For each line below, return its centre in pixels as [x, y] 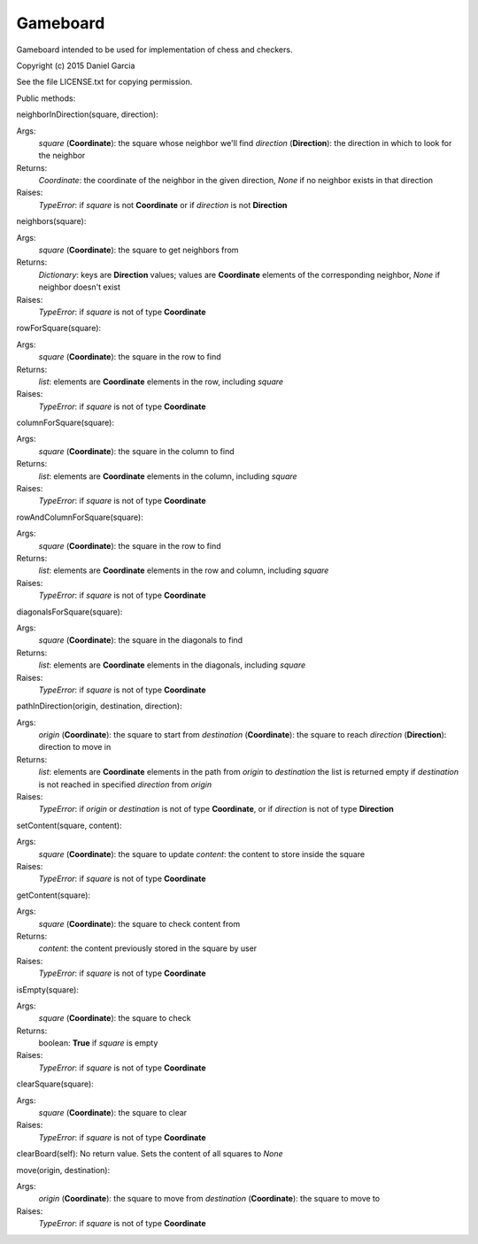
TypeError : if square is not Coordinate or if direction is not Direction [163, 205]
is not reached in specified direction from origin [125, 784]
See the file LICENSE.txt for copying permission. [104, 82]
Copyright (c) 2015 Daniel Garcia [76, 66]
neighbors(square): [51, 221]
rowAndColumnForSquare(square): [80, 517]
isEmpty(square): [48, 989]
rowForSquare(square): [59, 328]
